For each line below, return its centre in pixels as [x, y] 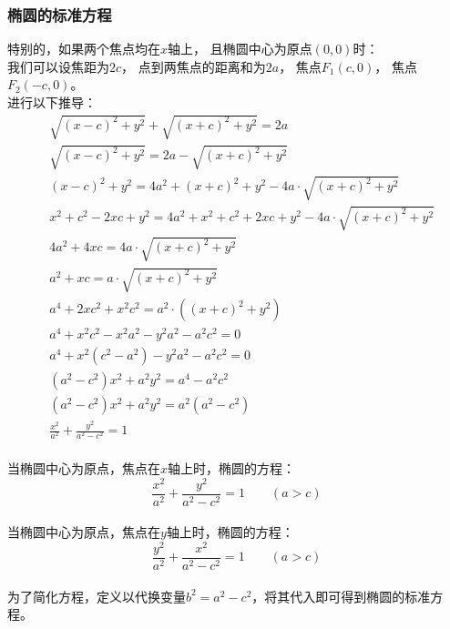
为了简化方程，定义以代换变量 [97, 596]
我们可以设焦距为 [58, 66]
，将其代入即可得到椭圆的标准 [341, 596]
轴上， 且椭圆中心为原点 [240, 49]
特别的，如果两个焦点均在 [84, 49]
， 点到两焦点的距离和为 [194, 66]
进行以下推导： [52, 102]
